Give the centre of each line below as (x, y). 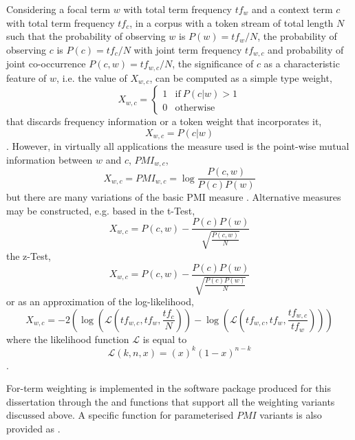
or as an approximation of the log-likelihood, (100, 301)
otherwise (195, 108)
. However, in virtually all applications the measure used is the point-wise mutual (178, 146)
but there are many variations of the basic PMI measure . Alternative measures (174, 197)
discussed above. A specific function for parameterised (120, 415)
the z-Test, (29, 255)
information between (50, 159)
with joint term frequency (188, 49)
